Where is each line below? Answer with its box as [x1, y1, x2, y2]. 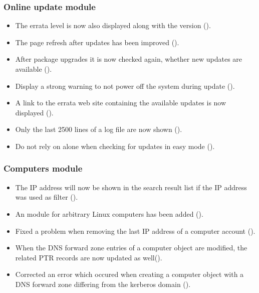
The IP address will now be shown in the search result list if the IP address [15, 182, 247, 192]
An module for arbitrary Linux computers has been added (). [15, 208, 203, 219]
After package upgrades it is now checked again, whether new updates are [15, 54, 242, 64]
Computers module [4, 162, 83, 175]
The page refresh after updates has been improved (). [15, 37, 179, 47]
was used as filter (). [15, 192, 78, 202]
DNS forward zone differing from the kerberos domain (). [15, 278, 191, 289]
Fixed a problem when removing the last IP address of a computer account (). [15, 225, 255, 236]
